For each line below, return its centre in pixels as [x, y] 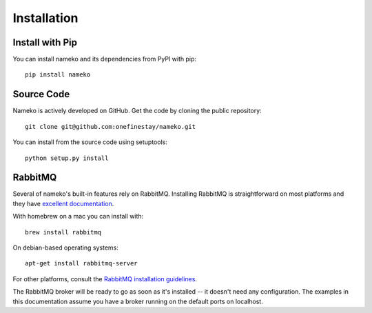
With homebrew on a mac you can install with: [78, 216]
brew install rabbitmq [63, 232]
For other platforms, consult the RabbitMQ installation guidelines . [105, 279]
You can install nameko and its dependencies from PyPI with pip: [104, 59]
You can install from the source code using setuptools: [90, 142]
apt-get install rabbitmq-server [81, 263]
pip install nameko [58, 75]
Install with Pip [45, 42]
